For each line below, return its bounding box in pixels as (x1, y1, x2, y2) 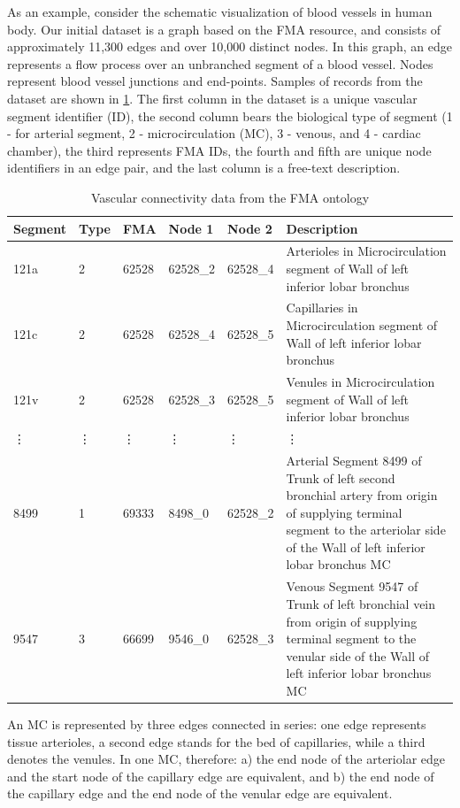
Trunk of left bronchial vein (286, 594, 436, 612)
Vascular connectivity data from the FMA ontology (90, 188, 370, 206)
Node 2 (227, 219, 272, 237)
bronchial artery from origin (286, 486, 438, 504)
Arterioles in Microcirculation (286, 242, 447, 260)
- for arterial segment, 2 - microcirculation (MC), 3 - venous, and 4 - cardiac (7, 124, 421, 142)
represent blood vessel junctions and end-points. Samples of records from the (7, 72, 423, 90)
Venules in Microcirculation (286, 373, 435, 391)
